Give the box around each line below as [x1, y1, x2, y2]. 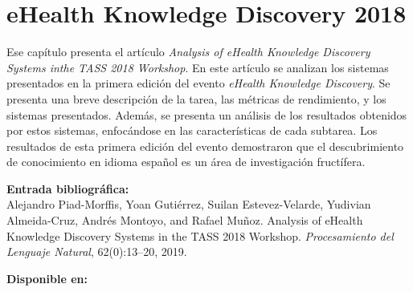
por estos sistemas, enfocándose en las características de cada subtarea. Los [6, 122, 378, 139]
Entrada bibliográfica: [6, 180, 129, 197]
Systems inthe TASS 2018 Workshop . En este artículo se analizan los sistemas [6, 59, 389, 75]
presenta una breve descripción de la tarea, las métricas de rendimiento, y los [6, 90, 386, 107]
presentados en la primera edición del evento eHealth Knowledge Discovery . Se [6, 75, 391, 91]
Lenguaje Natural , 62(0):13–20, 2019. [6, 243, 187, 260]
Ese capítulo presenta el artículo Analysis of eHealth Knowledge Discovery [6, 43, 370, 60]
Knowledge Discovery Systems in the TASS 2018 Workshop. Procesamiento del [6, 227, 394, 244]
